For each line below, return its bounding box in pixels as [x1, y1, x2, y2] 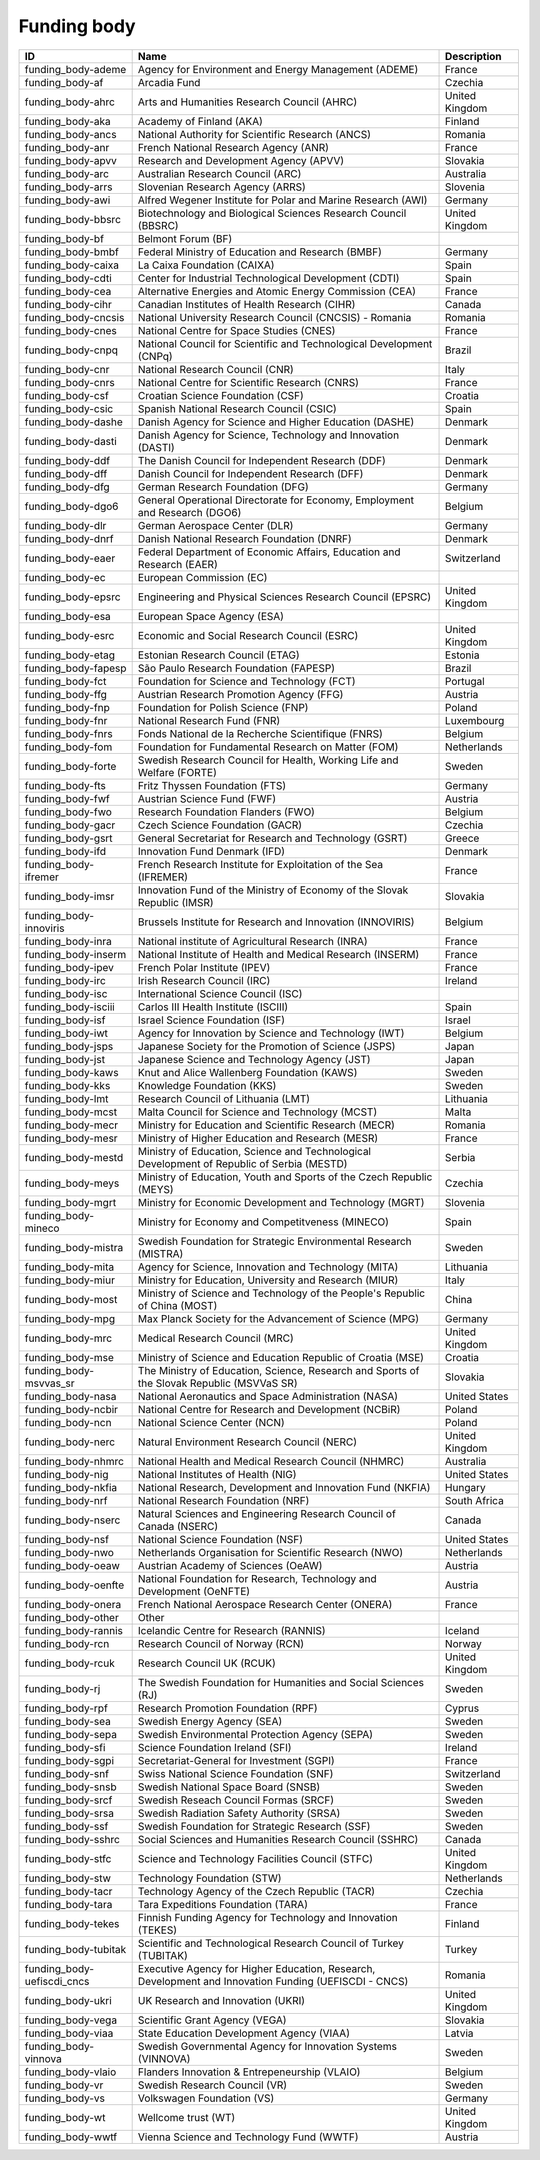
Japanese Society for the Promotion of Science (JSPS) [137, 1039, 396, 1053]
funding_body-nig [24, 1467, 109, 1481]
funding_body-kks [24, 1078, 111, 1092]
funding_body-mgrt [24, 1195, 117, 1209]
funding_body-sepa [24, 1727, 118, 1741]
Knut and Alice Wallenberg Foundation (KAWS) [137, 1065, 358, 1079]
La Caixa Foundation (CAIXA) [137, 258, 275, 272]
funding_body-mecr [24, 1118, 119, 1132]
